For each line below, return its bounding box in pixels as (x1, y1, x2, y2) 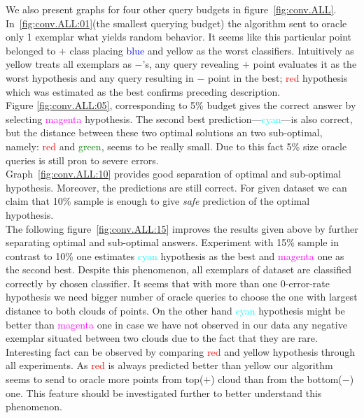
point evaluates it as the (253, 57, 357, 71)
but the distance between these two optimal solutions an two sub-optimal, (6, 125, 323, 140)
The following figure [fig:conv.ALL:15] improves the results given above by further (6, 221, 358, 236)
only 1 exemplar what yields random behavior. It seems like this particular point (6, 29, 352, 44)
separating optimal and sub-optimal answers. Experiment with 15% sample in (6, 235, 339, 250)
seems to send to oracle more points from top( (6, 372, 204, 387)
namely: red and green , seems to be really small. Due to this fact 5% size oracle (6, 138, 347, 153)
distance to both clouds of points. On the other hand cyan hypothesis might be (6, 303, 345, 318)
